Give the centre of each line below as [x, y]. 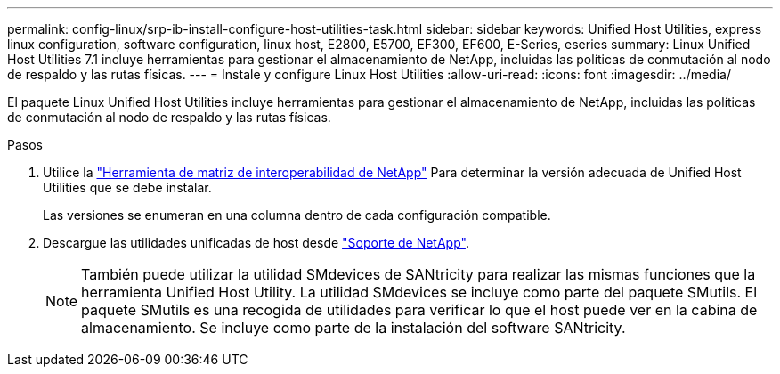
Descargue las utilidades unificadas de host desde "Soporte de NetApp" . [256, 243]
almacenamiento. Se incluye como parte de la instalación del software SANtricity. [353, 328]
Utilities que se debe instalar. [127, 187]
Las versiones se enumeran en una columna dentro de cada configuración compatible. [297, 215]
